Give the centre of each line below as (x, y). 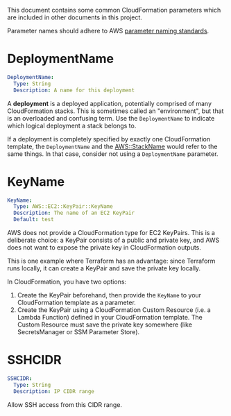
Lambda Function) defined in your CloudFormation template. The (110, 317)
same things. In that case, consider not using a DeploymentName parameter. (113, 154)
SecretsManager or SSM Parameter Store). (78, 332)
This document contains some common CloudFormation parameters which (114, 10)
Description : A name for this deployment (74, 90)
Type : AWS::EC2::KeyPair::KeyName (63, 207)
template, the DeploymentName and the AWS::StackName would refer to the (112, 146)
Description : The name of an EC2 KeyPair (74, 213)
